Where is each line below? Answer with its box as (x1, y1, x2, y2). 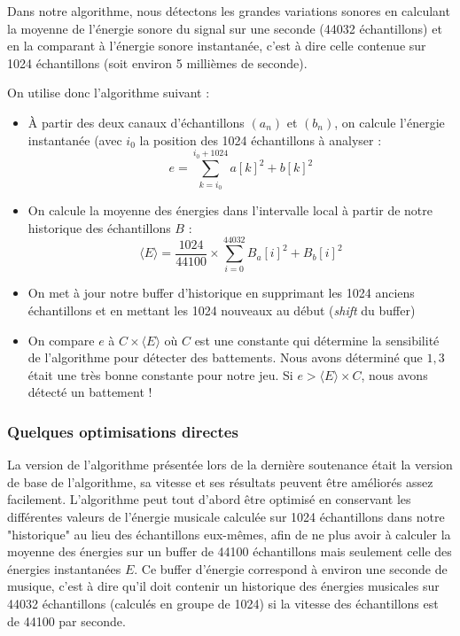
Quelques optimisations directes (7, 420, 238, 442)
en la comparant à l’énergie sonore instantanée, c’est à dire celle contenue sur (7, 36, 426, 55)
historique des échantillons (27, 218, 171, 237)
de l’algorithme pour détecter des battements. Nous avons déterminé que (27, 348, 423, 367)
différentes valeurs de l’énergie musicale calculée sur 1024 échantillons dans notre (7, 507, 445, 525)
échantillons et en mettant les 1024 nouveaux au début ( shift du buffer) (27, 301, 416, 319)
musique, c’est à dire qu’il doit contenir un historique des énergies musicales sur (7, 577, 440, 595)
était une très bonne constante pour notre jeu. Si (27, 365, 293, 384)
